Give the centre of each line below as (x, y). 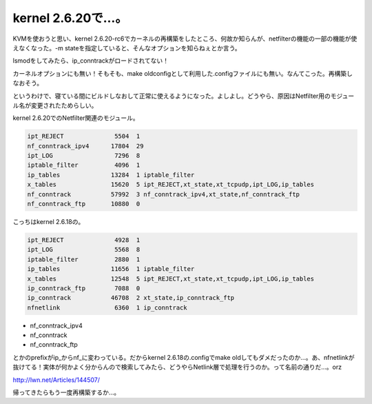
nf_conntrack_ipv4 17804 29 (85, 146)
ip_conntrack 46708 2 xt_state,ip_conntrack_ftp (131, 298)
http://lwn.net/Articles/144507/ (56, 380)
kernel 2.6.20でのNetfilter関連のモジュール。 (76, 118)
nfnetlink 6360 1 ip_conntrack (107, 307)
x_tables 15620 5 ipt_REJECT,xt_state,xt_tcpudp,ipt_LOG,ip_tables (171, 185)
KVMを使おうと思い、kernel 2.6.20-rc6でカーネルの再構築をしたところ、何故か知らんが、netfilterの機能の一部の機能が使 (185, 39)
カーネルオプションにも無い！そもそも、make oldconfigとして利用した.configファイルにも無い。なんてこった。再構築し (183, 73)
